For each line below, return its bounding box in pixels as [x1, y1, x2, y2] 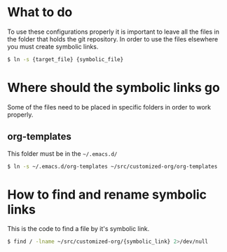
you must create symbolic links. [7, 42, 99, 51]
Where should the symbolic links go [7, 80, 221, 95]
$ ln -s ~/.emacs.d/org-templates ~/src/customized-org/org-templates [7, 163, 218, 170]
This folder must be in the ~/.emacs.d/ [7, 149, 118, 158]
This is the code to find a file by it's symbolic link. [7, 225, 150, 233]
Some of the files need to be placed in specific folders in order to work [7, 102, 212, 111]
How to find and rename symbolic [7, 187, 207, 202]
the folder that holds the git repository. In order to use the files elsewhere [7, 34, 219, 43]
